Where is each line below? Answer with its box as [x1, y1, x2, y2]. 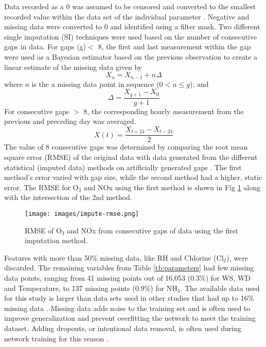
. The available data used [180, 282, 260, 293]
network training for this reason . [4, 333, 109, 343]
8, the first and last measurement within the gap [98, 41, 251, 52]
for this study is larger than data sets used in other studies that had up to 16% [4, 293, 254, 303]
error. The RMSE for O [4, 181, 79, 192]
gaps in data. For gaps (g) [4, 41, 86, 52]
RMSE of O [25, 225, 62, 235]
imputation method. [25, 235, 88, 246]
